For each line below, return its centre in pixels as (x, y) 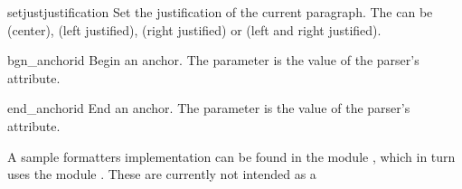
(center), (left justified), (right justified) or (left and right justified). (194, 29)
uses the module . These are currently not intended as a (162, 174)
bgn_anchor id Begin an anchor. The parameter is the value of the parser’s (213, 60)
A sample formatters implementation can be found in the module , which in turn (231, 156)
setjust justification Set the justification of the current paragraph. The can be (220, 12)
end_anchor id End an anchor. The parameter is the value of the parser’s (209, 108)
